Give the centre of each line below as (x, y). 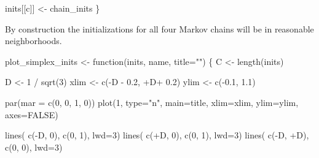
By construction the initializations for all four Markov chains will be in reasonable (159, 28)
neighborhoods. (33, 41)
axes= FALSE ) (32, 114)
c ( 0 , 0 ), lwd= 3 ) (34, 147)
